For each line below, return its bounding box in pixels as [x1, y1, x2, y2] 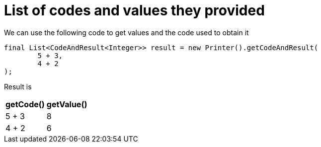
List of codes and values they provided [4, 2, 265, 19]
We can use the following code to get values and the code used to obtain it [4, 28, 249, 37]
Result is [4, 82, 32, 91]
